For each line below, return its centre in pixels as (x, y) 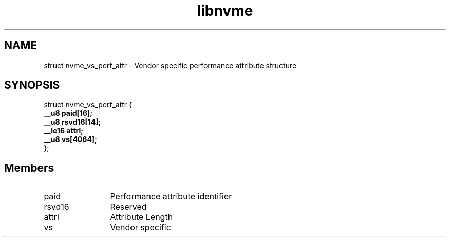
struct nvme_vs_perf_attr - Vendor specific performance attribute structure (170, 65)
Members (29, 168)
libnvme (225, 11)
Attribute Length (142, 217)
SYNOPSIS (32, 85)
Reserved (128, 207)
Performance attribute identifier (171, 197)
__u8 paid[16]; (68, 113)
